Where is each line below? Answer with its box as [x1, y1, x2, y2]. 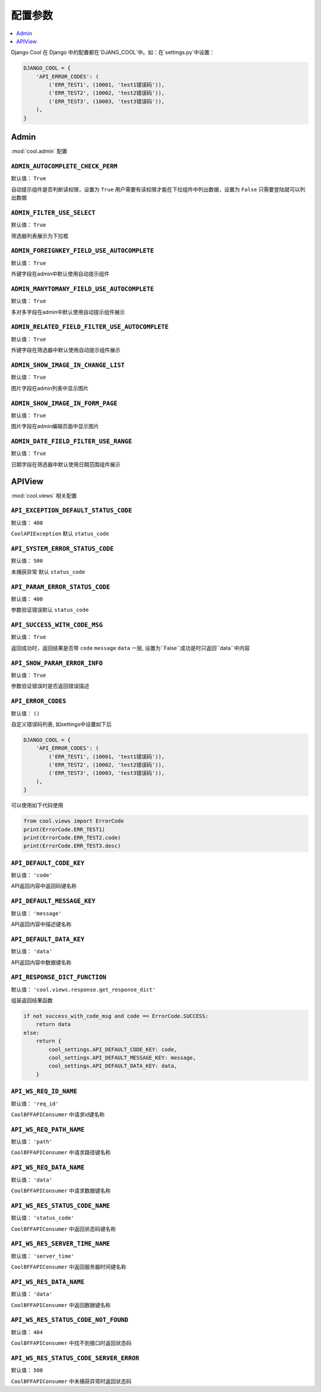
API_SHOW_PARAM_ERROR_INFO [11, 659, 103, 667]
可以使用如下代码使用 [11, 802, 64, 809]
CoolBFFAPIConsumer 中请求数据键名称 [11, 1187, 111, 1194]
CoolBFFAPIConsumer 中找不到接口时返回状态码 [11, 1340, 132, 1347]
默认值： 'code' [11, 872, 53, 879]
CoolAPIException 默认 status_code [11, 530, 109, 538]
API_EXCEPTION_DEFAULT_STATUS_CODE [11, 507, 133, 514]
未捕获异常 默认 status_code [11, 568, 86, 575]
